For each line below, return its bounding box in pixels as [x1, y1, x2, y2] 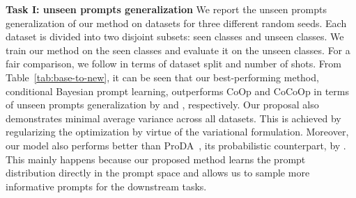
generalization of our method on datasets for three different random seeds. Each [6, 15, 347, 30]
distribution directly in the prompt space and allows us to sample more [6, 165, 310, 180]
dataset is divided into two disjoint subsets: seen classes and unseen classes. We [6, 29, 344, 44]
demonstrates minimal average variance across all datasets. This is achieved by [6, 110, 341, 125]
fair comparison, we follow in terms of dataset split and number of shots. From [6, 56, 341, 71]
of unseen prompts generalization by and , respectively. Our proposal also [6, 97, 319, 112]
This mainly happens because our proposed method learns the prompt [6, 151, 306, 166]
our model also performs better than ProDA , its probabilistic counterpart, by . [6, 138, 346, 152]
